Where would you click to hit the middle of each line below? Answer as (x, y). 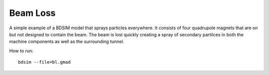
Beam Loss (32, 13)
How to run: (21, 51)
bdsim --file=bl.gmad (44, 62)
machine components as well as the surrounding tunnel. (67, 42)
